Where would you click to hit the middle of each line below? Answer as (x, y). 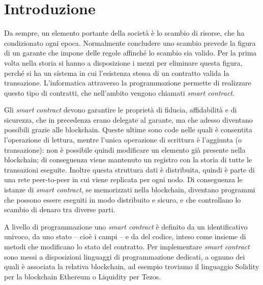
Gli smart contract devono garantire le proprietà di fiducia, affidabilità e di (121, 110)
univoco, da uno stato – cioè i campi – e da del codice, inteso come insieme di (125, 236)
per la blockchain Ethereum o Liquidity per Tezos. (83, 276)
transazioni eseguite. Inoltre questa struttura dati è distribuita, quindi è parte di (129, 169)
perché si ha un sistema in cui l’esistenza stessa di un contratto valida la (117, 73)
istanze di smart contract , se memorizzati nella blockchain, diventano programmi (130, 190)
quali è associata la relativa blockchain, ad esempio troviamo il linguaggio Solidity (132, 266)
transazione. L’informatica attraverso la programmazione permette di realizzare (128, 83)
